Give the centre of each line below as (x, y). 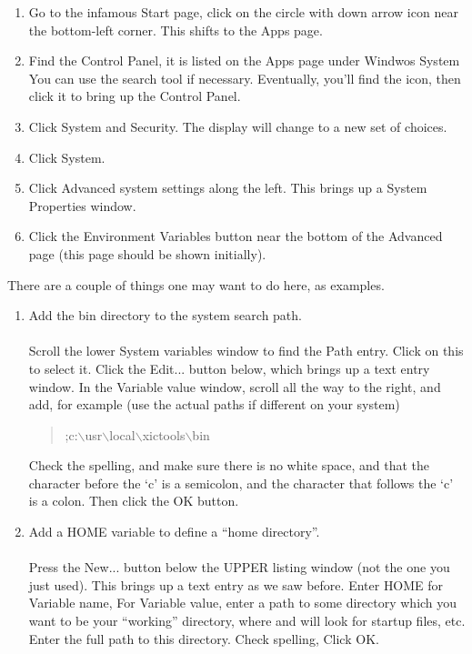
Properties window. (82, 205)
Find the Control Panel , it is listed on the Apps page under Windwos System (244, 60)
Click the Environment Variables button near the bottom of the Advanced (236, 236)
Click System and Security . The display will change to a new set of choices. (238, 126)
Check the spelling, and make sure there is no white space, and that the (229, 465)
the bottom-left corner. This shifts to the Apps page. (176, 30)
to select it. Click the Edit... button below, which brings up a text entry (229, 368)
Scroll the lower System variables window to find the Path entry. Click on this (246, 351)
